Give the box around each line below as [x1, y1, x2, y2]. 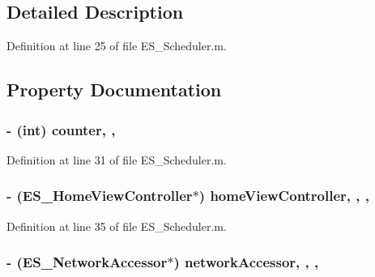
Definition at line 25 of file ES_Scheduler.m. [6, 37, 227, 54]
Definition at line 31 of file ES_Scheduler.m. [6, 151, 227, 168]
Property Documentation [6, 77, 222, 102]
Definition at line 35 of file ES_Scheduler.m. [6, 217, 227, 234]
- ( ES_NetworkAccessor [6, 252, 168, 272]
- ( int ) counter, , [6, 119, 116, 139]
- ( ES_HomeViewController [6, 185, 193, 206]
